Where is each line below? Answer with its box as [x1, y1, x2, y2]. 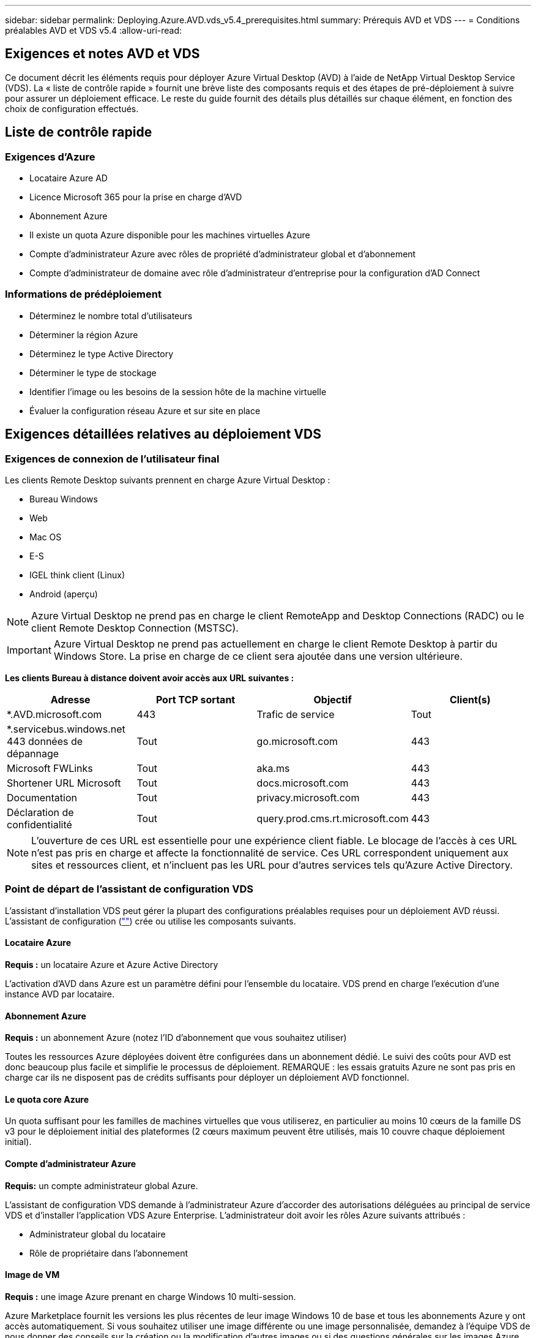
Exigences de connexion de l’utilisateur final [5, 452, 220, 465]
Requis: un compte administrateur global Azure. [5, 1180, 198, 1191]
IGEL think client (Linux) [29, 570, 125, 581]
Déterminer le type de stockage [29, 367, 157, 378]
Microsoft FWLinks [7, 762, 93, 775]
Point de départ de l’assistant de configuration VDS [5, 883, 253, 896]
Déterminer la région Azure [29, 329, 138, 340]
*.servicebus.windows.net [7, 723, 125, 736]
